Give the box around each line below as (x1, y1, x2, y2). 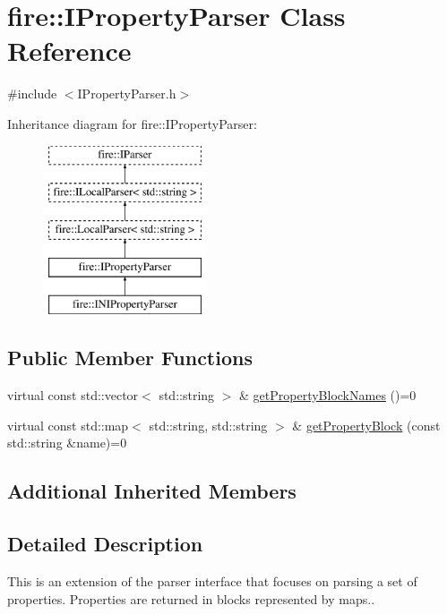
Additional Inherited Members (7, 477, 297, 505)
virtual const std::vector (7, 386, 139, 405)
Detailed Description (7, 530, 203, 558)
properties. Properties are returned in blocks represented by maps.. (7, 589, 375, 608)
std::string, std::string (149, 415, 268, 434)
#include (7, 84, 57, 103)
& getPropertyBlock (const (292, 415, 441, 434)
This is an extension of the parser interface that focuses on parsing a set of (7, 572, 417, 591)
